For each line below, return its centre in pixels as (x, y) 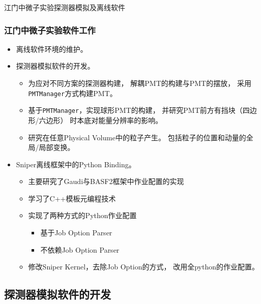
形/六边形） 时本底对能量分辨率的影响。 (95, 120)
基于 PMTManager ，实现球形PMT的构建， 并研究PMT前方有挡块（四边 (142, 110)
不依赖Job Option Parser (80, 249)
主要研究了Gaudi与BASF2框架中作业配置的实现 (106, 181)
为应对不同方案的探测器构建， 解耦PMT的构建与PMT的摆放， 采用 (140, 83)
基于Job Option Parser (76, 233)
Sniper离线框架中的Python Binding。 (76, 164)
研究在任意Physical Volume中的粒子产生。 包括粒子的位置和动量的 (137, 137)
